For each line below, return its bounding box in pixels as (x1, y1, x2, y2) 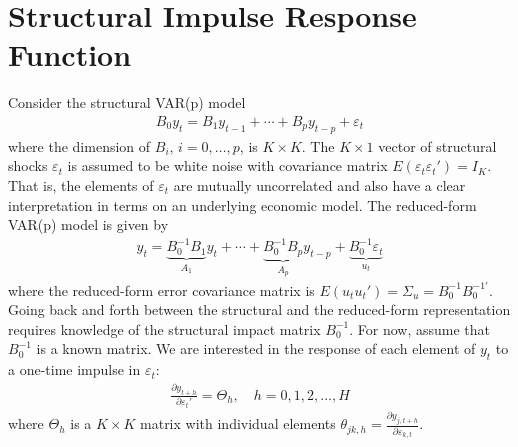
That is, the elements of (8, 174, 154, 195)
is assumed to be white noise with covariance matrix (67, 155, 388, 176)
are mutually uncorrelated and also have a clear (173, 174, 466, 195)
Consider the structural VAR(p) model (8, 92, 246, 113)
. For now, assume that (349, 318, 491, 339)
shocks (8, 155, 48, 176)
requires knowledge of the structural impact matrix (8, 318, 321, 339)
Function (8, 34, 132, 75)
